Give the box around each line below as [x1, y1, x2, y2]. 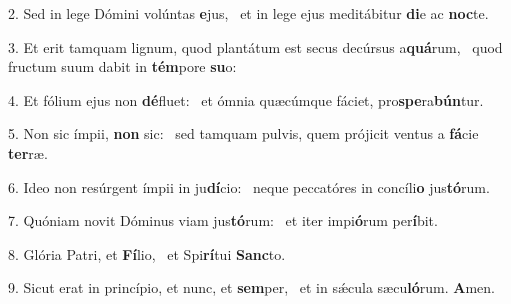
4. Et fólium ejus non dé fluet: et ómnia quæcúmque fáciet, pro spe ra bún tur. [8, 89, 484, 110]
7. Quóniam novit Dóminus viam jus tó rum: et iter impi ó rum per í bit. [8, 210, 438, 231]
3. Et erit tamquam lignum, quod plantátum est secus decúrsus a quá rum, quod [8, 36, 503, 57]
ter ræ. [8, 142, 48, 163]
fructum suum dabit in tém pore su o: [8, 56, 237, 77]
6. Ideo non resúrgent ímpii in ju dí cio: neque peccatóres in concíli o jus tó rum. [8, 176, 490, 197]
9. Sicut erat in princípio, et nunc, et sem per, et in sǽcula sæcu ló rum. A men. [8, 277, 495, 298]
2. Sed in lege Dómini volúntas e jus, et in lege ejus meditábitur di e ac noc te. [8, 3, 489, 23]
